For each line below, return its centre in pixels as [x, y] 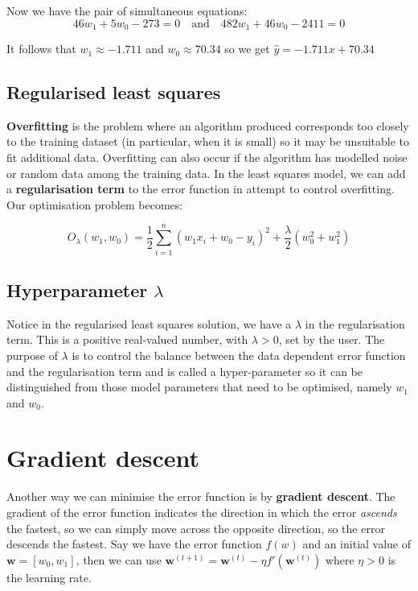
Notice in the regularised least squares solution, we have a [149, 323]
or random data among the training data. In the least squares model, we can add [206, 173]
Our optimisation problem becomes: [95, 204]
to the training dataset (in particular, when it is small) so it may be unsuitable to [208, 141]
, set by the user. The [332, 339]
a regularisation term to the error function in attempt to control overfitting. [201, 189]
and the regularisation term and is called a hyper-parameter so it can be [185, 371]
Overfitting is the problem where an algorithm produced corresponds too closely [208, 125]
